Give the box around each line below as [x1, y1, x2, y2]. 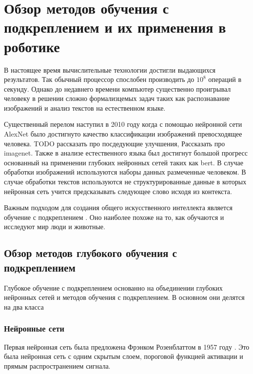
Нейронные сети [4, 322, 65, 335]
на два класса [4, 301, 44, 312]
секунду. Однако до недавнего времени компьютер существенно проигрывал [4, 83, 231, 94]
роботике [4, 36, 60, 56]
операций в [208, 74, 242, 84]
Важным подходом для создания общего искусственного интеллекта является [4, 202, 233, 213]
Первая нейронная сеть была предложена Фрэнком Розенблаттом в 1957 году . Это [4, 341, 250, 352]
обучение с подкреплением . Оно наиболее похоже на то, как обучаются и [4, 212, 224, 222]
